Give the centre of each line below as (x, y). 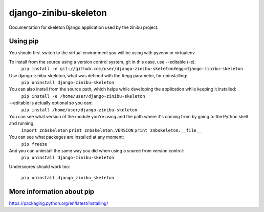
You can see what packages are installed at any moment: (66, 137)
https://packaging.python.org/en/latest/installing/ (59, 203)
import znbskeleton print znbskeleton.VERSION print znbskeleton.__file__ (111, 130)
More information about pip (52, 191)
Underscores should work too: (40, 167)
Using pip (24, 41)
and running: (22, 123)
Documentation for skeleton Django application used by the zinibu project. (84, 27)
